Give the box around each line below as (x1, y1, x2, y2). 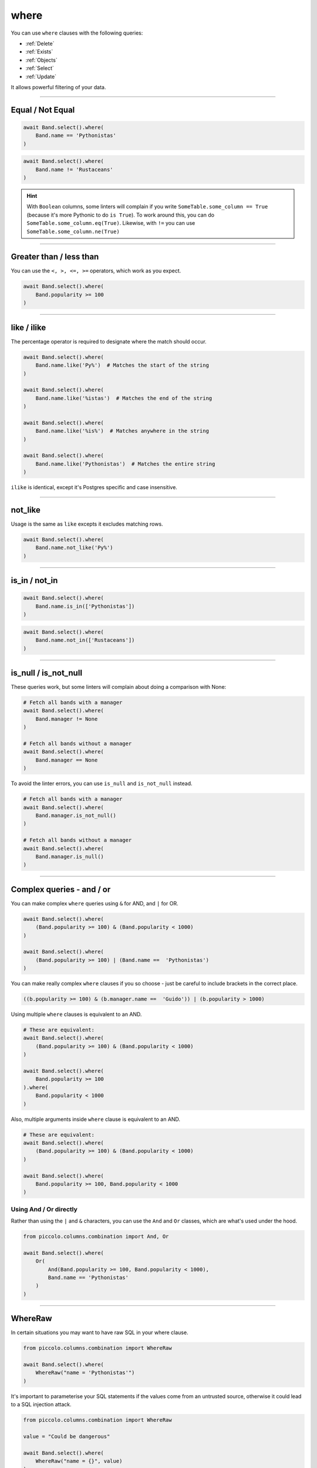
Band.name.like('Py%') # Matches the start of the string (35, 362, 210, 369)
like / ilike (11, 322, 46, 332)
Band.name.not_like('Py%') (35, 544, 114, 551)
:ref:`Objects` (25, 56, 58, 63)
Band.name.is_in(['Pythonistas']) (35, 602, 135, 610)
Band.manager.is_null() (35, 853, 104, 860)
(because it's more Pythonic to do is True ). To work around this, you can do (26, 211, 214, 218)
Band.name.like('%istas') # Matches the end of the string (35, 395, 213, 402)
